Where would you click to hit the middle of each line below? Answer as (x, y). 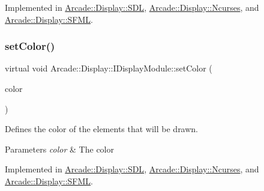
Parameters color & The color (59, 149)
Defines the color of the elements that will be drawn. (102, 129)
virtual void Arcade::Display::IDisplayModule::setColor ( (109, 68)
